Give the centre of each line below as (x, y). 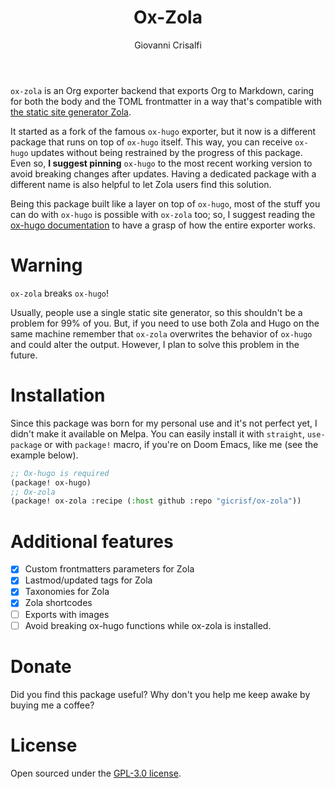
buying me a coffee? (52, 705)
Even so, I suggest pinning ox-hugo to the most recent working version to (161, 163)
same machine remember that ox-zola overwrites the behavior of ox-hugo (161, 333)
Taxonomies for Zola (67, 592)
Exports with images (67, 614)
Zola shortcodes (58, 603)
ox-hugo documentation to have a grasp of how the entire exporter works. (163, 225)
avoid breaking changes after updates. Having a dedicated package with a (163, 173)
